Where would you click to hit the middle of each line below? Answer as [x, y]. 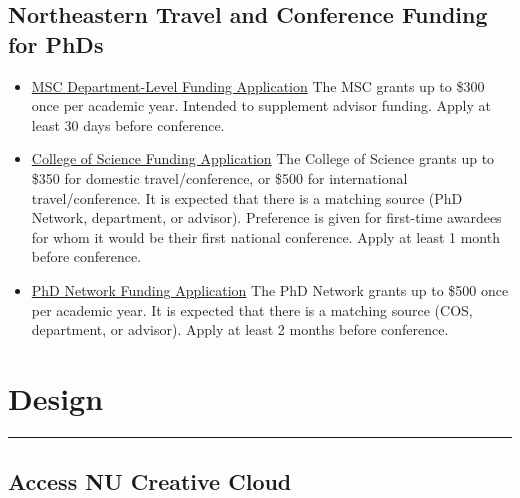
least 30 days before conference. [128, 124]
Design [56, 397]
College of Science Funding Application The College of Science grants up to [263, 158]
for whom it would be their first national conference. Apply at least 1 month [265, 236]
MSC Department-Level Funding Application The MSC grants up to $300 [258, 85]
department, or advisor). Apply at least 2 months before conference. [240, 329]
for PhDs [56, 43]
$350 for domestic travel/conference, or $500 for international [219, 177]
